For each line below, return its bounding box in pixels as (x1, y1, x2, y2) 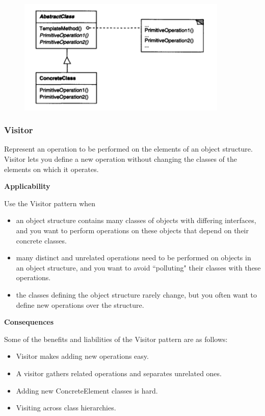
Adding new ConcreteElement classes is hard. (16, 385, 158, 396)
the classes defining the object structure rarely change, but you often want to (16, 289, 257, 300)
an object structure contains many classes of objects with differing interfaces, (16, 215, 256, 226)
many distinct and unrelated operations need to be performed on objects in (16, 252, 251, 263)
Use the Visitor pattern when (4, 198, 96, 208)
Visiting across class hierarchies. (16, 402, 116, 413)
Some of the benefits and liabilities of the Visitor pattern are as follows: (4, 333, 228, 344)
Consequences (4, 316, 54, 327)
